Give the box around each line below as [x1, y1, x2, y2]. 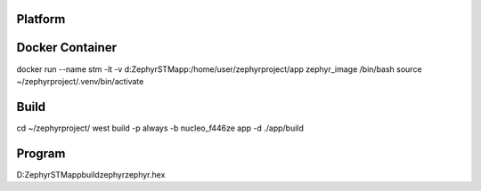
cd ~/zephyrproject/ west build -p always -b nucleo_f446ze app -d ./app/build [16, 123, 305, 133]
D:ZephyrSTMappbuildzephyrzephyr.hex [16, 169, 166, 179]
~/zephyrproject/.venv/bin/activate [16, 76, 144, 86]
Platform [16, 12, 66, 27]
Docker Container [16, 40, 118, 55]
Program [16, 146, 66, 161]
